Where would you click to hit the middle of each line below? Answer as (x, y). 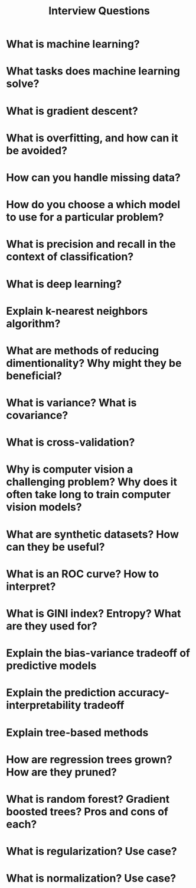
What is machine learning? (73, 44)
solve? (23, 84)
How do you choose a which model (93, 205)
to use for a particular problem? (85, 217)
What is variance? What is (71, 403)
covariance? (37, 416)
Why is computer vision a (70, 469)
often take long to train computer (89, 495)
